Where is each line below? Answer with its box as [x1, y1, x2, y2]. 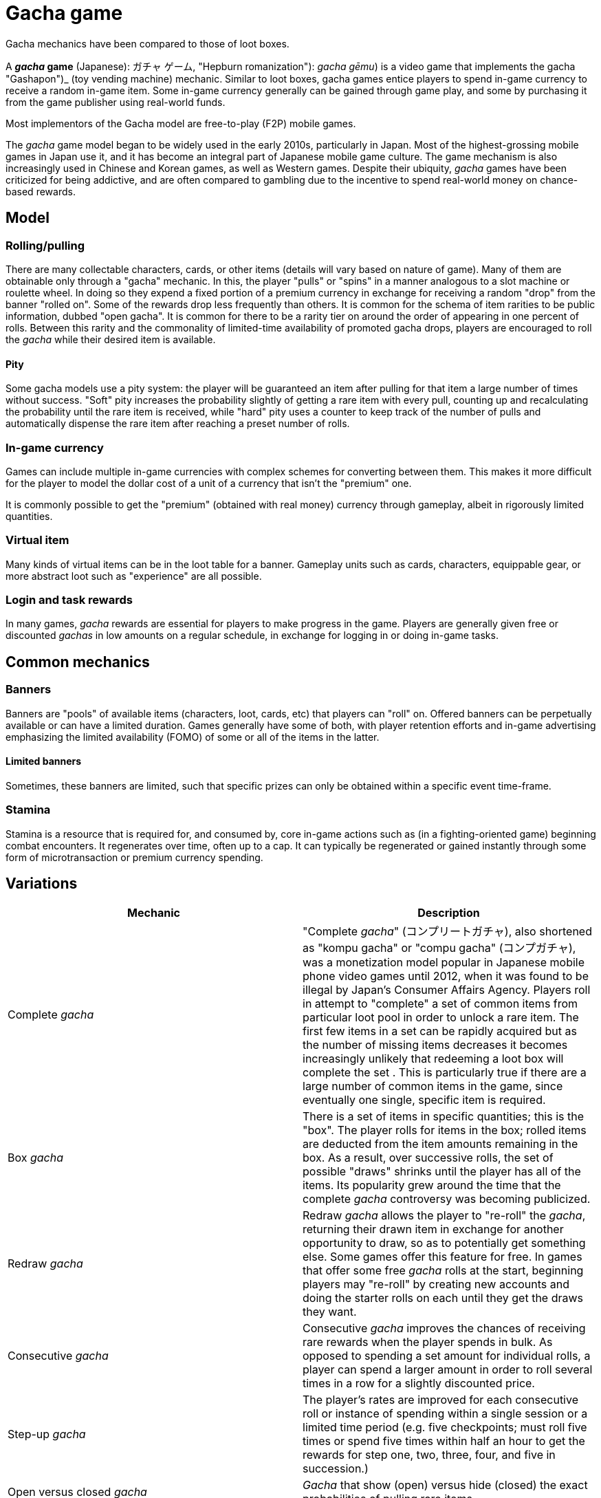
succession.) [303, 1462, 369, 1476]
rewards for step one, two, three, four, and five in [303, 1448, 556, 1462]
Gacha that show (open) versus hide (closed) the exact [303, 1478, 588, 1492]
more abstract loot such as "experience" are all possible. [6, 569, 262, 582]
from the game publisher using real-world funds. [6, 96, 226, 108]
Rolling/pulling [6, 238, 85, 252]
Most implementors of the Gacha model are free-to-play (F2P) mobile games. [6, 117, 356, 129]
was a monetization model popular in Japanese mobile [303, 955, 585, 970]
